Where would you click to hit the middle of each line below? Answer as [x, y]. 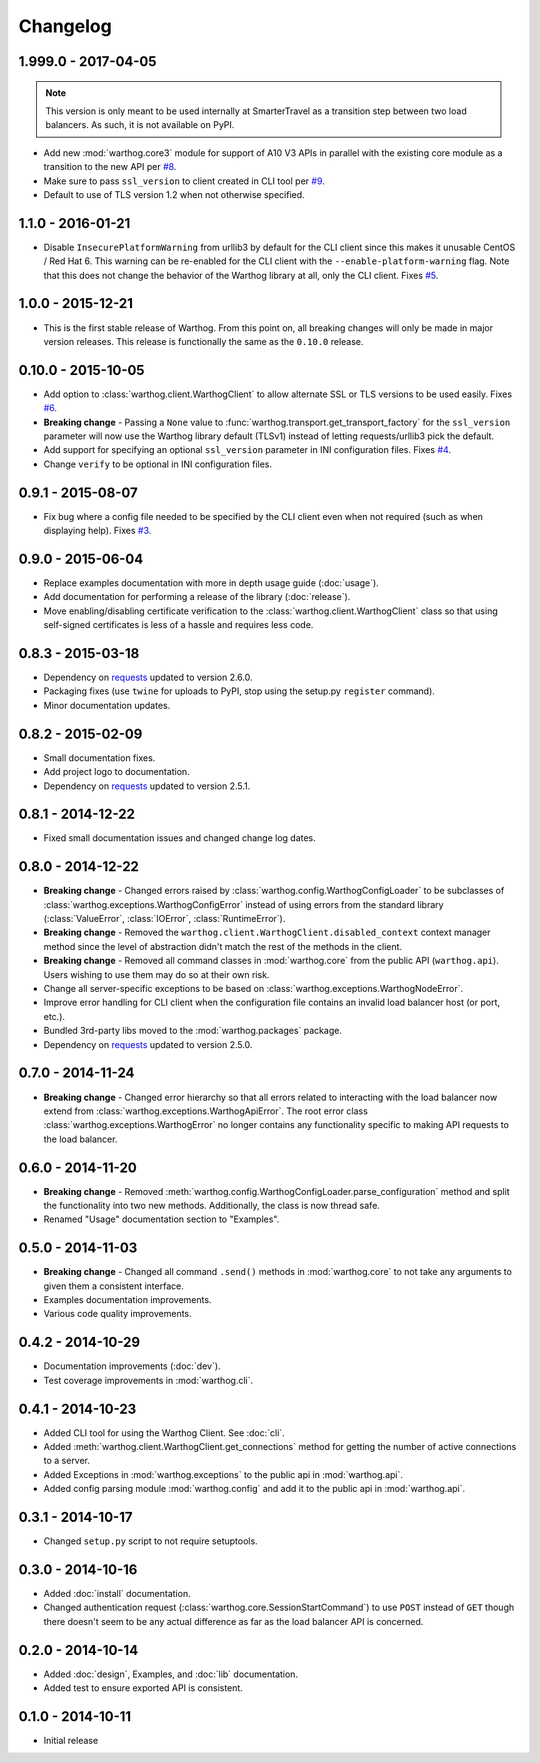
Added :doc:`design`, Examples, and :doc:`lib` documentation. [171, 1674]
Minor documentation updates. [107, 705]
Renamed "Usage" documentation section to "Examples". [161, 1219]
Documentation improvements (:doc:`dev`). [132, 1366]
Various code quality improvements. [117, 1314]
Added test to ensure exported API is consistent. [143, 1688]
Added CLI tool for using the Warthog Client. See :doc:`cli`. [164, 1432]
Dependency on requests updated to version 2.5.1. [147, 786]
